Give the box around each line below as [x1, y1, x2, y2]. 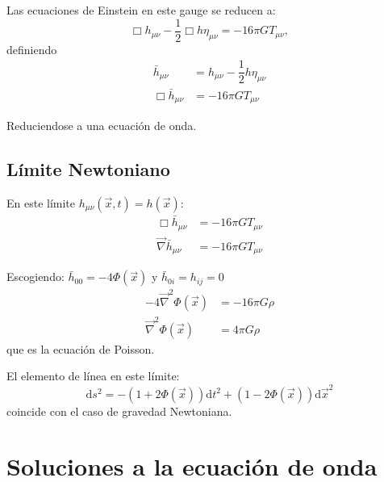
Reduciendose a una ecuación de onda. [6, 117, 197, 134]
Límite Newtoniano [6, 157, 170, 182]
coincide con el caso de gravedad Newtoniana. [6, 402, 232, 419]
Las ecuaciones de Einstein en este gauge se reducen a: [6, 2, 276, 18]
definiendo [6, 40, 57, 57]
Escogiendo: [6, 268, 65, 285]
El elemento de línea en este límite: [6, 367, 180, 384]
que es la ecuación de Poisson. [6, 340, 155, 357]
